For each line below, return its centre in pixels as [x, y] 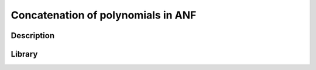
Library [24, 54]
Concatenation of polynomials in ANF [104, 15]
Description [33, 36]
